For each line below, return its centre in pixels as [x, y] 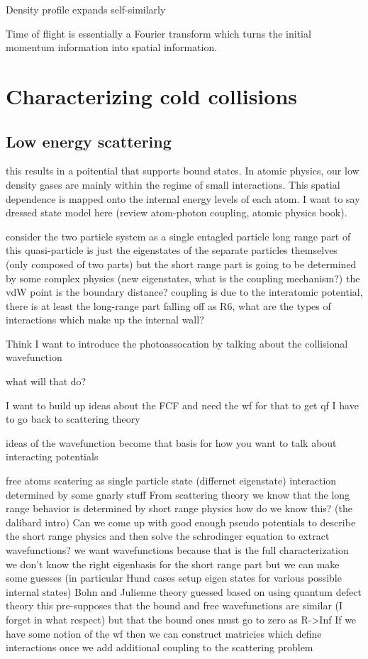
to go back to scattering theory [73, 419]
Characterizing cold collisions [151, 95]
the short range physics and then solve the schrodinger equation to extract [168, 536]
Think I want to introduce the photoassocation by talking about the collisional [177, 343]
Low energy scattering [89, 141]
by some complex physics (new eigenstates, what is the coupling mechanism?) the [183, 278]
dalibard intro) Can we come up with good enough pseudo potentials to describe [181, 522]
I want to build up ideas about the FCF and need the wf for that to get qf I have [182, 405]
